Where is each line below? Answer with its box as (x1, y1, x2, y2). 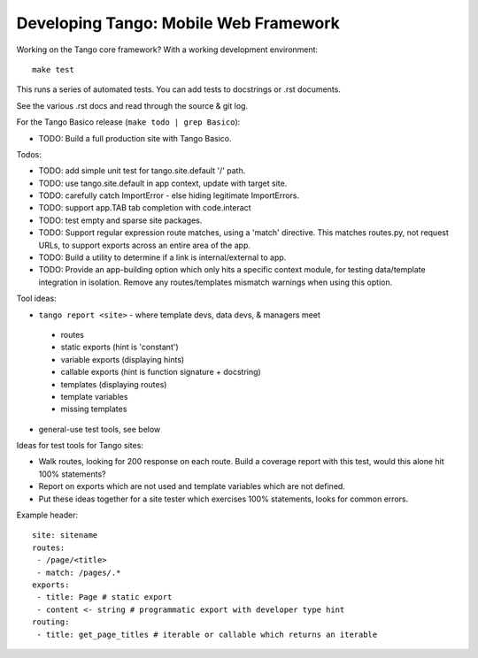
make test (32, 65, 74, 74)
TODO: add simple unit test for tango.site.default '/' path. (38, 165, 246, 176)
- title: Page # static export (36, 593, 173, 602)
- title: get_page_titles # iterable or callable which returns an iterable (36, 629, 378, 639)
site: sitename (32, 531, 98, 540)
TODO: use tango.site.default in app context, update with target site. (38, 178, 288, 188)
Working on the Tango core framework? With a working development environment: (16, 44, 319, 55)
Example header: (16, 509, 79, 521)
